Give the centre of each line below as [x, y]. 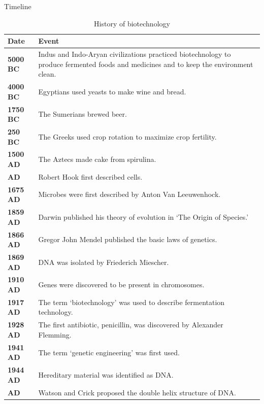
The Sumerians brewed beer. [82, 114]
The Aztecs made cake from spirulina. [97, 159]
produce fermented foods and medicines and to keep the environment [146, 64]
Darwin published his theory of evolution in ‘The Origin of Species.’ [143, 216]
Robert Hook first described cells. [90, 176]
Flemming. [55, 334]
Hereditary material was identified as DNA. [106, 374]
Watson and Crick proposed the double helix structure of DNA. [137, 392]
